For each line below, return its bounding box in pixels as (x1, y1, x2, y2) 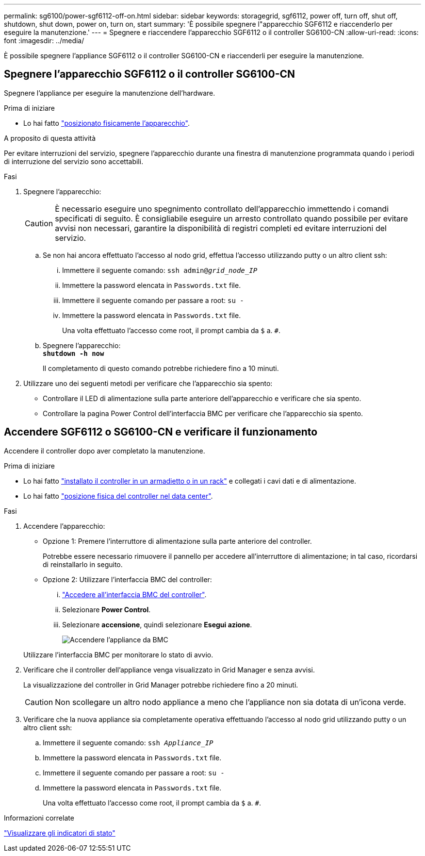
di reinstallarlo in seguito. (43, 560, 123, 569)
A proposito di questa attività (4, 134, 96, 142)
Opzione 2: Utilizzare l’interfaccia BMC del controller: (43, 575, 212, 584)
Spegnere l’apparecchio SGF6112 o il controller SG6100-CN (4, 68, 295, 81)
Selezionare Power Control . (62, 605, 151, 614)
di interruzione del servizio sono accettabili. (4, 157, 144, 166)
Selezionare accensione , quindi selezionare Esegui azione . (62, 620, 252, 629)
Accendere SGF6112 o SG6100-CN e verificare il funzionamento (4, 426, 318, 438)
